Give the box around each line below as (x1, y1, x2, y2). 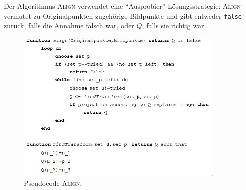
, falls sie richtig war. (142, 20, 206, 31)
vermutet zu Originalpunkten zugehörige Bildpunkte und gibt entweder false (4, 10, 242, 21)
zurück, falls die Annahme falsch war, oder (4, 20, 134, 31)
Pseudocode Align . (24, 177, 82, 188)
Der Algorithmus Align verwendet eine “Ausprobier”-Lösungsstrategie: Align (4, 1, 241, 11)
